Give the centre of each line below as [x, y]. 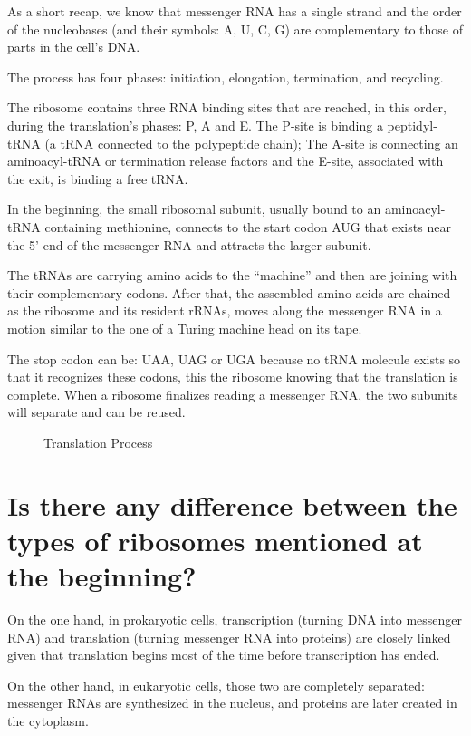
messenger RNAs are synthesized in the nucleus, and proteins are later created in [232, 703]
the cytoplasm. [48, 720]
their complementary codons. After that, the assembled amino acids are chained [229, 292]
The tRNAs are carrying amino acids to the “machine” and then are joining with [232, 275]
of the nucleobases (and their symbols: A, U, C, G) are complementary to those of [235, 29]
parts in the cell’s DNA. [74, 47]
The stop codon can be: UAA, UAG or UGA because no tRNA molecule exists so [234, 358]
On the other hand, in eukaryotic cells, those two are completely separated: [216, 685]
